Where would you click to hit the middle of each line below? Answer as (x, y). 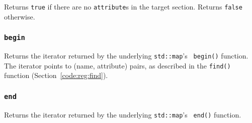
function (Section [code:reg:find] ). (56, 75)
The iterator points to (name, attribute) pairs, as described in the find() (117, 65)
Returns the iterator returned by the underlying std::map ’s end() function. (123, 114)
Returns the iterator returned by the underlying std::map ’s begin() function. (126, 56)
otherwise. (20, 16)
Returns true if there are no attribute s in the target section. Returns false (123, 6)
